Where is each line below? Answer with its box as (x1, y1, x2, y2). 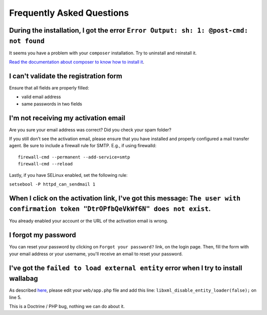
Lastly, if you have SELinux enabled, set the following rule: (9, 172, 128, 178)
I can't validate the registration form (9, 72, 123, 80)
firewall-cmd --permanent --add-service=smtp (18, 154, 131, 160)
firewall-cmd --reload (18, 161, 73, 167)
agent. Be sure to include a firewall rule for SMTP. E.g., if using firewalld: (9, 143, 157, 149)
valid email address (21, 94, 61, 100)
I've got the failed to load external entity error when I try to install (9, 264, 242, 272)
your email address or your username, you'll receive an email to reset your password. (9, 251, 183, 257)
